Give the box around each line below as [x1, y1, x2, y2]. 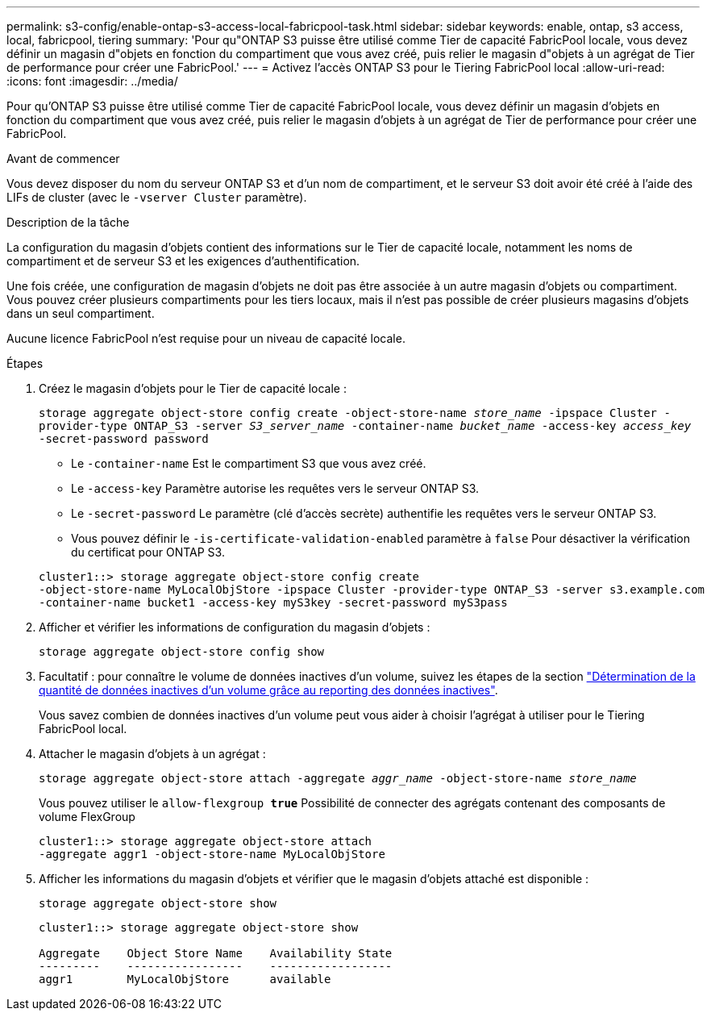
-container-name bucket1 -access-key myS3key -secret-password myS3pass [39, 596, 508, 609]
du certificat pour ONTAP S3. [71, 545, 225, 559]
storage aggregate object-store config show [39, 645, 325, 658]
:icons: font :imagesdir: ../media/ [6, 74, 178, 88]
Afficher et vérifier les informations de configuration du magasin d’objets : [39, 620, 430, 634]
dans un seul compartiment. [6, 306, 155, 320]
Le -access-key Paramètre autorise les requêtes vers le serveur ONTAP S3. [71, 481, 480, 495]
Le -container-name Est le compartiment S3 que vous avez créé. [71, 456, 426, 470]
